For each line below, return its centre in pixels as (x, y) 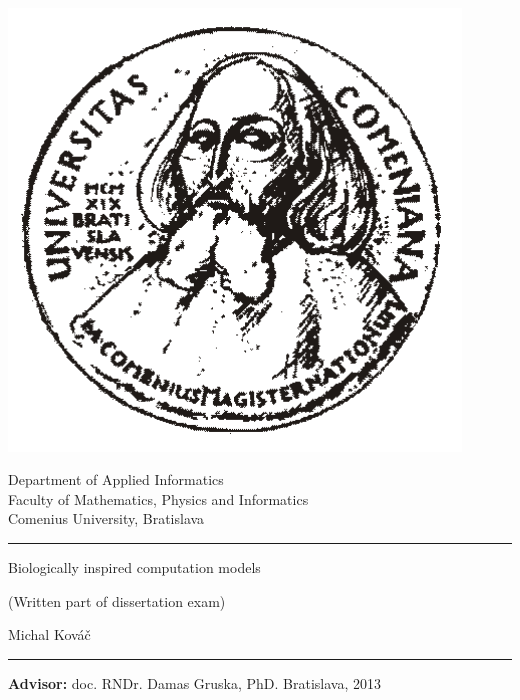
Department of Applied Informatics (116, 479)
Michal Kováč (49, 634)
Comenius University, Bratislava (106, 518)
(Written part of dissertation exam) (117, 600)
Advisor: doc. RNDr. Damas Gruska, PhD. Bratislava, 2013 (195, 682)
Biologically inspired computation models (134, 566)
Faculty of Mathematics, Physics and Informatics (158, 498)
